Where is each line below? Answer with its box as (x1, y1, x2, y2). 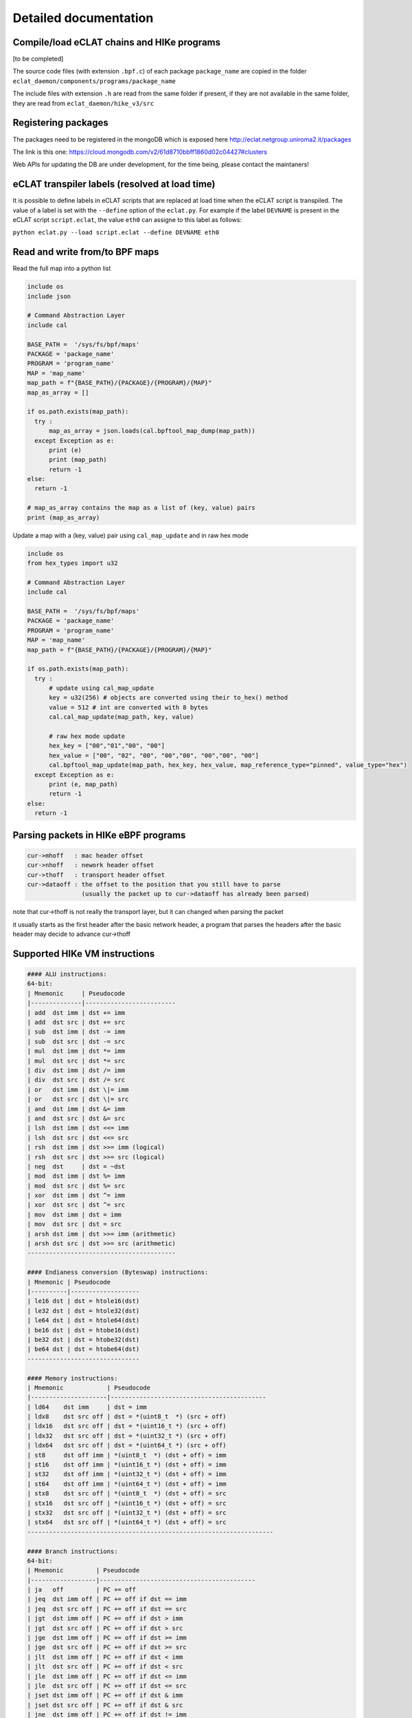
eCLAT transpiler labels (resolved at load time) (12, 179, 216, 190)
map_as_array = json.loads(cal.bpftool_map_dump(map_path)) (49, 427, 255, 435)
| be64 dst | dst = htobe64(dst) (27, 1346, 140, 1353)
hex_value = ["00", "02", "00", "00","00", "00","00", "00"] (49, 751, 260, 759)
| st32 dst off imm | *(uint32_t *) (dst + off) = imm (27, 1471, 227, 1478)
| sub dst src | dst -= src (27, 1038, 126, 1045)
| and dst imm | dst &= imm (27, 1105, 126, 1113)
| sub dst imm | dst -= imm (27, 1028, 126, 1036)
